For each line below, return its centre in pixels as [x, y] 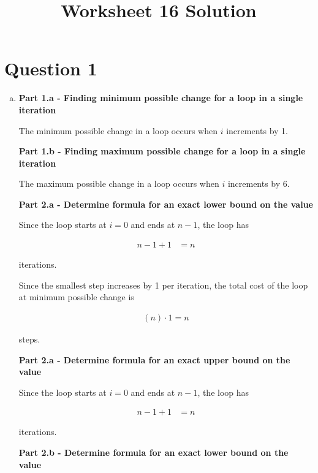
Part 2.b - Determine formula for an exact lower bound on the [153, 452]
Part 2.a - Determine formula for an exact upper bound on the [154, 359]
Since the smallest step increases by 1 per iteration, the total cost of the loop [163, 285]
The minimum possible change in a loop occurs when [118, 130]
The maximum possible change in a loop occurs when [119, 184]
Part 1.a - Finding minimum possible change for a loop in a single [161, 98]
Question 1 [51, 68]
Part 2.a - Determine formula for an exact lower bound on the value [166, 204]
